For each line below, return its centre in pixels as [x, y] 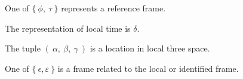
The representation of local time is [68, 28]
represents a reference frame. [113, 8]
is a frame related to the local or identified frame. [148, 68]
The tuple [23, 48]
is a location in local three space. [150, 48]
